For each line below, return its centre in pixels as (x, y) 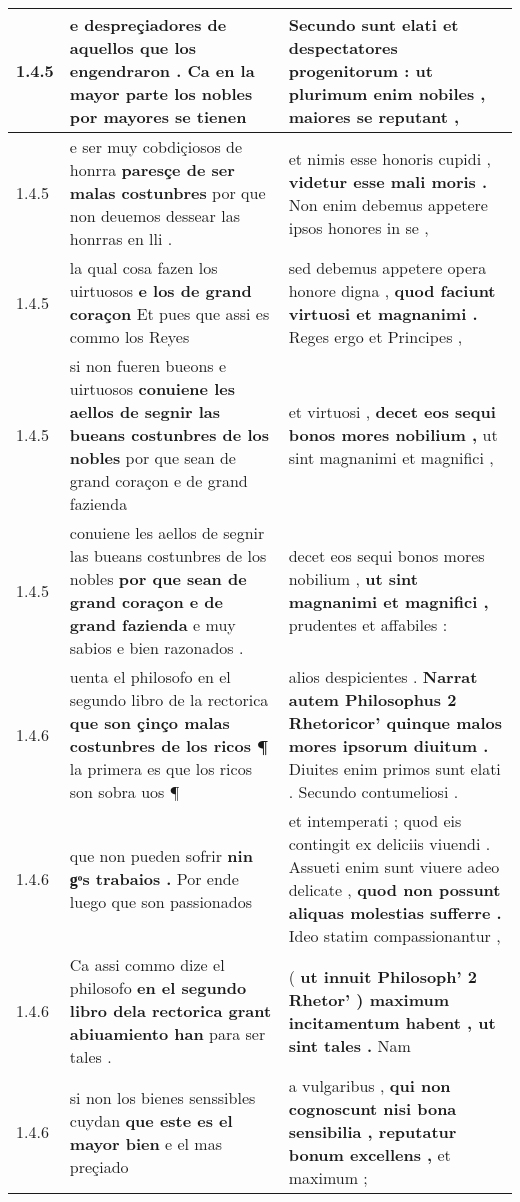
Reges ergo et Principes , (375, 336)
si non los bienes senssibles (162, 1097)
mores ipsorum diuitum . (388, 745)
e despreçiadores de (148, 24)
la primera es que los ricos (160, 768)
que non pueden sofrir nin (161, 855)
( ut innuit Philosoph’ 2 (382, 976)
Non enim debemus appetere (388, 204)
